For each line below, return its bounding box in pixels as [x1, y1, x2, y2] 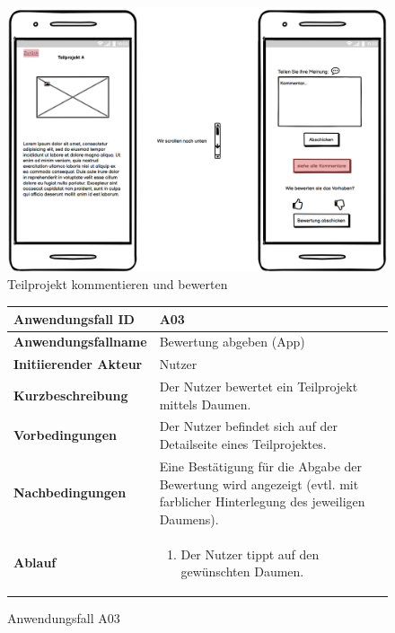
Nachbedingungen [13, 483, 127, 502]
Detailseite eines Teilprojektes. [159, 435, 327, 453]
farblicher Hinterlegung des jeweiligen [159, 492, 365, 511]
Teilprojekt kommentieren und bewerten [7, 275, 228, 294]
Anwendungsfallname [13, 332, 147, 351]
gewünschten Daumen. [180, 562, 304, 581]
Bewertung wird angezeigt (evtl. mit [159, 474, 359, 493]
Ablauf [13, 553, 57, 572]
